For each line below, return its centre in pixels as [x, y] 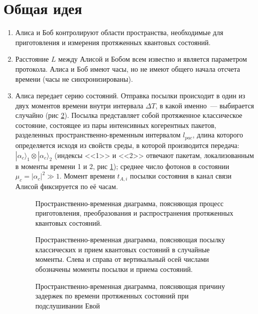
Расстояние [32, 59]
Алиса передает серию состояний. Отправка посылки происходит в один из [130, 96]
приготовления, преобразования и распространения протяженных [134, 213]
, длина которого [218, 135]
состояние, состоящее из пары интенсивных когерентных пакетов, [116, 125]
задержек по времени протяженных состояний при [112, 296]
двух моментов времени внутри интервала [79, 105]
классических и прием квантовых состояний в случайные [122, 249]
